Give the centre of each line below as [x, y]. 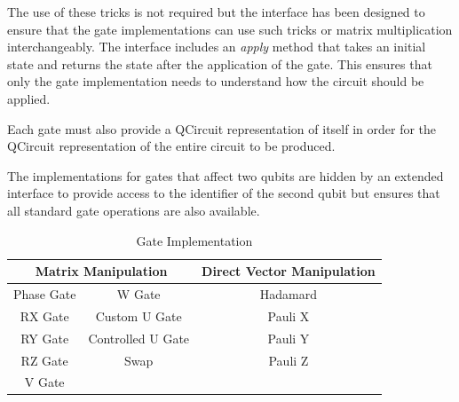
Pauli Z [289, 360]
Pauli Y [289, 338]
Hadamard [289, 293]
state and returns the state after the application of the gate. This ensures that [220, 63]
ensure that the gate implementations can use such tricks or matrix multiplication [230, 29]
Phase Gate [45, 293]
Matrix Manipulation [101, 271]
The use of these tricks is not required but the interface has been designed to [216, 12]
